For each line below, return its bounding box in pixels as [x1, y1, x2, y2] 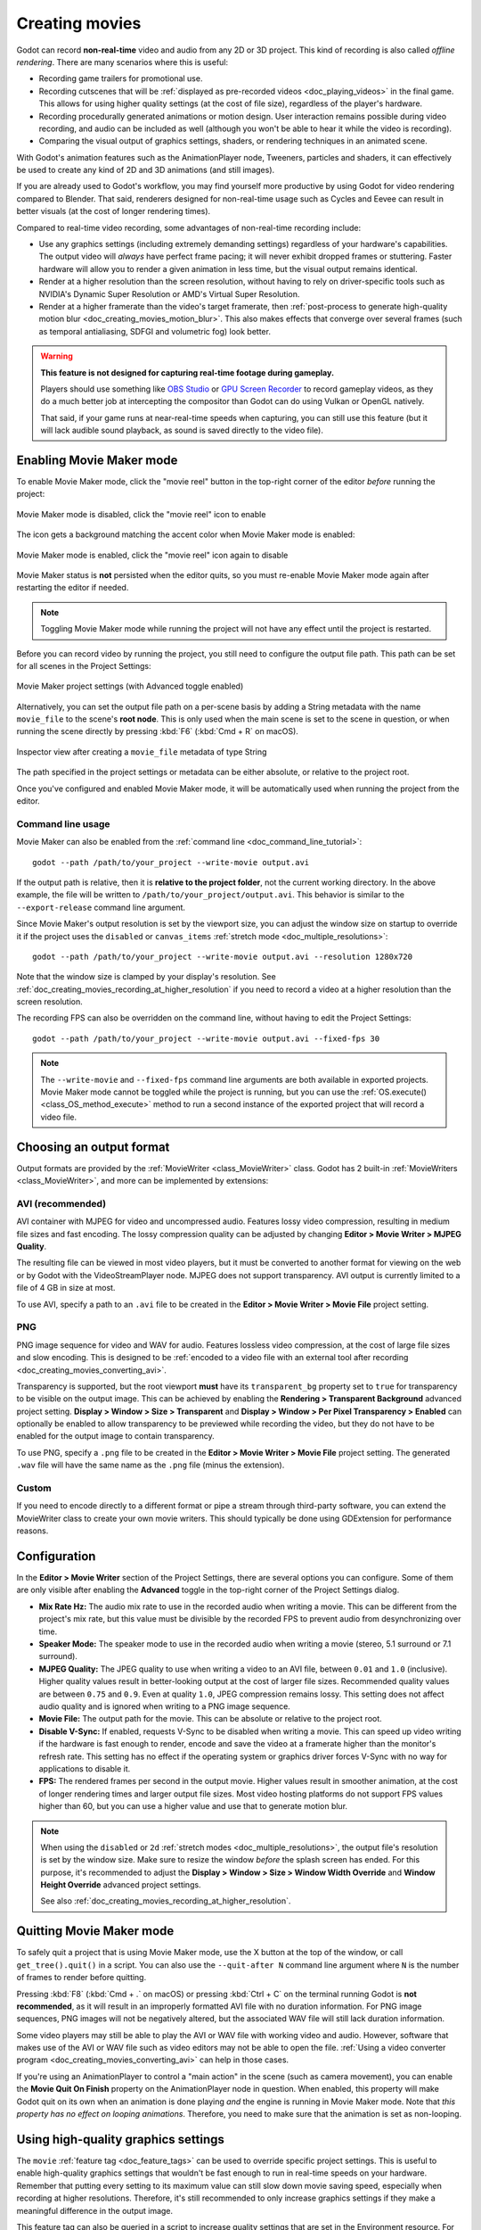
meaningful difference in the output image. [16, 2205, 174, 2216]
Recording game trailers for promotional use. [38, 73, 203, 84]
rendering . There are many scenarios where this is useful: [16, 56, 229, 67]
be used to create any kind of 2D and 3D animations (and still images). [16, 165, 275, 176]
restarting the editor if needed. [16, 582, 129, 593]
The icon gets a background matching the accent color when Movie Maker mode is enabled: [16, 529, 355, 540]
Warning [40, 351, 73, 361]
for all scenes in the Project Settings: [16, 660, 151, 671]
